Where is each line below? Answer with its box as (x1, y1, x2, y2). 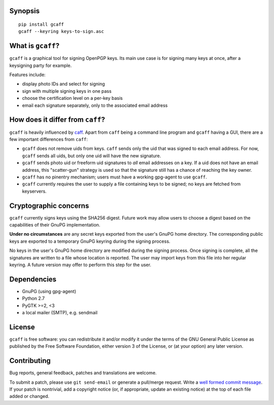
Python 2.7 (22, 296, 45, 302)
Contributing (9, 356, 51, 365)
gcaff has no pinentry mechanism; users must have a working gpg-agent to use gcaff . (22, 174, 208, 180)
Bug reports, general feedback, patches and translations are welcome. (9, 370, 157, 376)
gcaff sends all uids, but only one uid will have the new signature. (22, 153, 161, 159)
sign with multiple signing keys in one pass (22, 88, 112, 94)
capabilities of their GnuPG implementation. (9, 222, 100, 228)
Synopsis (9, 7, 40, 15)
